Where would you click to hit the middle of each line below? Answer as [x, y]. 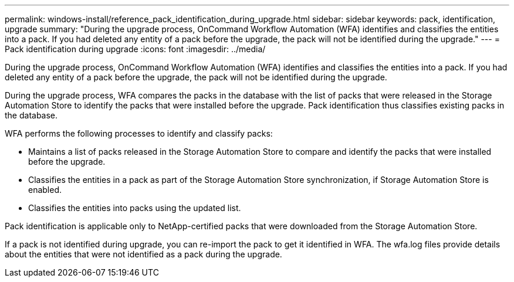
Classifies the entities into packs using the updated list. [135, 208]
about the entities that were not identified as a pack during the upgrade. [143, 254]
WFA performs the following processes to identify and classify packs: [139, 133]
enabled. [45, 190]
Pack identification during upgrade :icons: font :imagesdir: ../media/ [135, 49]
